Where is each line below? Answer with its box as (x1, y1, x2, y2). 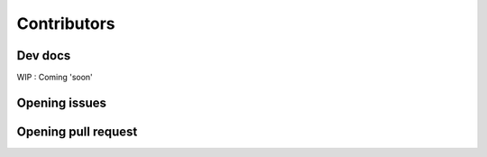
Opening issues (16, 95, 107, 110)
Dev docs (16, 48, 71, 63)
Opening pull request (16, 124, 138, 139)
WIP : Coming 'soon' (16, 72, 94, 83)
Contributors (16, 14, 116, 33)
